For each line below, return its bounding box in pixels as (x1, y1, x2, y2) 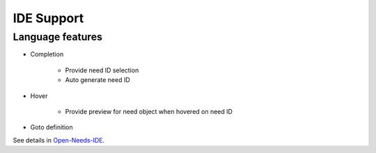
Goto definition (30, 123, 73, 131)
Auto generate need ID (65, 76, 130, 84)
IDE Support (13, 10, 84, 26)
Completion (30, 50, 64, 58)
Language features (13, 31, 103, 43)
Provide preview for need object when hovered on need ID (65, 107, 233, 115)
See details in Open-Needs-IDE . (13, 136, 104, 144)
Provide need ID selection (65, 66, 139, 74)
